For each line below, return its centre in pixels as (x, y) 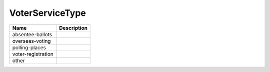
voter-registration (33, 54)
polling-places (29, 47)
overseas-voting (31, 41)
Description (73, 28)
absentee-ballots (32, 34)
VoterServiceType (47, 13)
